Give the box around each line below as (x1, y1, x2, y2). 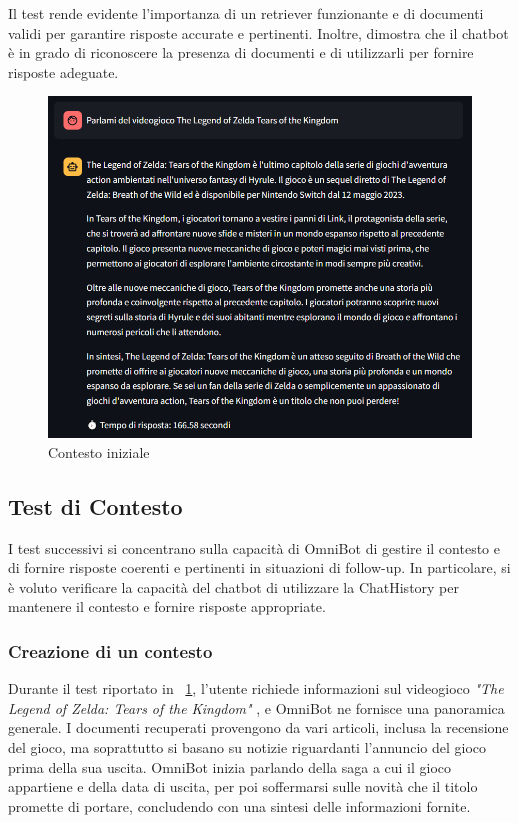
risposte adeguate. (8, 61, 119, 82)
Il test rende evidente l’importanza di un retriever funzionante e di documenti (8, 3, 484, 23)
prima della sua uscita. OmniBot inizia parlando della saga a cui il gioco (8, 756, 452, 777)
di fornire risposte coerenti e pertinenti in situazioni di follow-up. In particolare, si (8, 557, 511, 578)
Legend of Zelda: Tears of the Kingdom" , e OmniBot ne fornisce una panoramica (8, 697, 505, 718)
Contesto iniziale (48, 441, 150, 462)
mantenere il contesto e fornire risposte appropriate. (8, 596, 326, 617)
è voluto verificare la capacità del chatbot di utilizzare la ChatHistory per (8, 576, 459, 597)
